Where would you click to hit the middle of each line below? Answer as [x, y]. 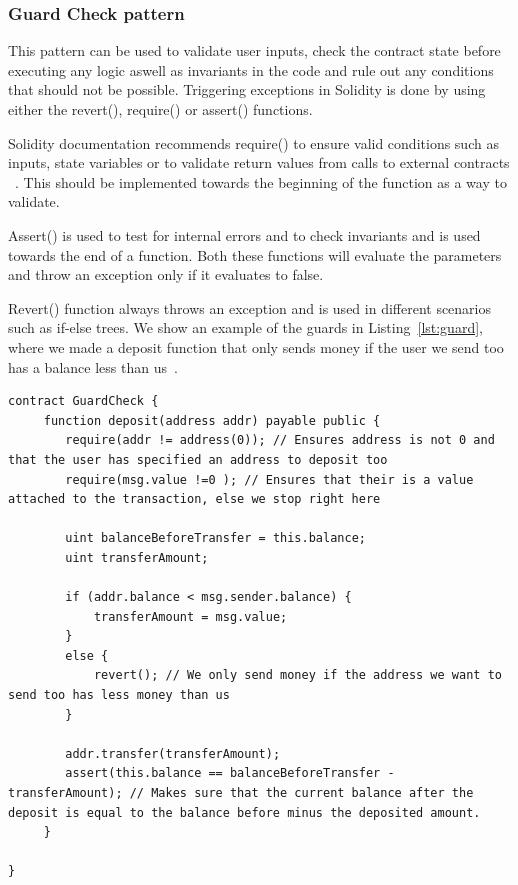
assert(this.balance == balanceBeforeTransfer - [230, 773]
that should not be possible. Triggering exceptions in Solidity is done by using [247, 89]
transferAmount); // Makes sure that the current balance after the [241, 793]
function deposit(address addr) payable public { [212, 420]
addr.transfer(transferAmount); [173, 753]
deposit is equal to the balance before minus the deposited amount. [244, 812]
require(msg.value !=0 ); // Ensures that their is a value [269, 479]
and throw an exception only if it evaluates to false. [166, 274]
